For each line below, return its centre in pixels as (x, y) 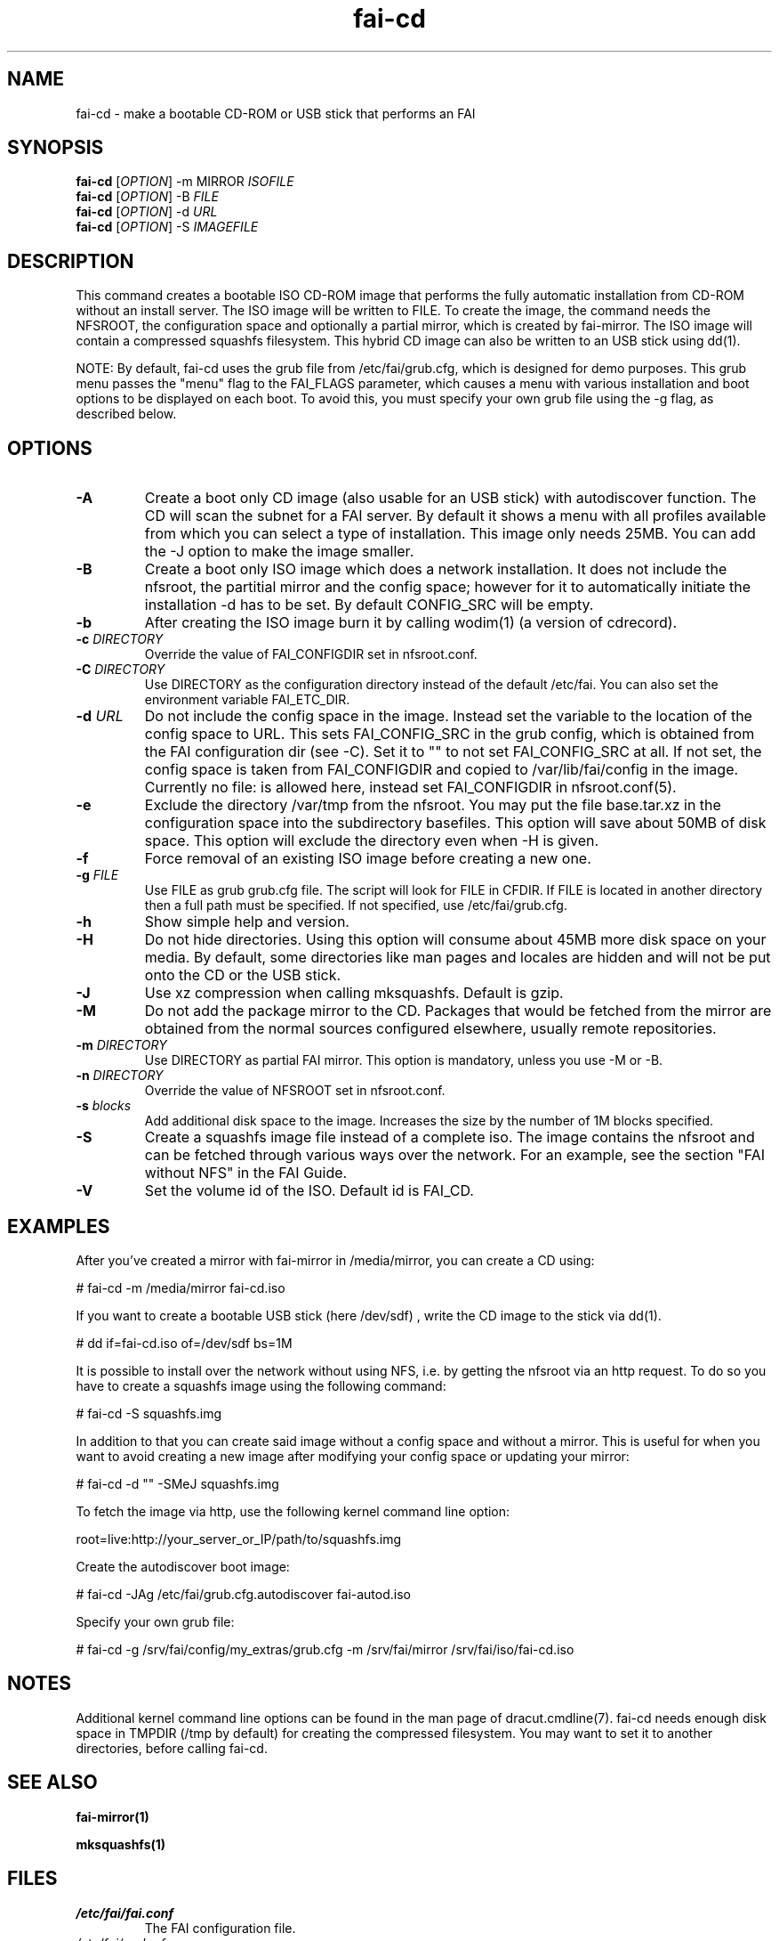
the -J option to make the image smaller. (279, 552)
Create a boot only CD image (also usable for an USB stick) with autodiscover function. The (450, 498)
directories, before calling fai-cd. (172, 1748)
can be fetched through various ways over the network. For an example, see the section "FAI (455, 1155)
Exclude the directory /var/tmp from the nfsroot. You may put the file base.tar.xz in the (433, 805)
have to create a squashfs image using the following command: (261, 1385)
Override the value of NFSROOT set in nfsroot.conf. (295, 1091)
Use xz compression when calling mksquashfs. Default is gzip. (354, 993)
